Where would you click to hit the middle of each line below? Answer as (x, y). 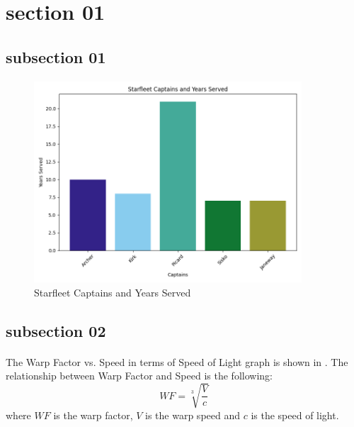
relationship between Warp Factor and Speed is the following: (139, 376)
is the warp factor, (93, 415)
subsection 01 (56, 56)
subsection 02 (56, 330)
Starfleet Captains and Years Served (113, 292)
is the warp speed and (193, 415)
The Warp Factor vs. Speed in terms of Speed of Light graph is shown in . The (177, 361)
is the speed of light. (295, 415)
